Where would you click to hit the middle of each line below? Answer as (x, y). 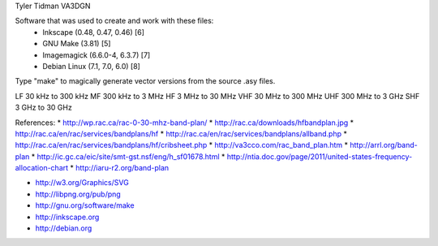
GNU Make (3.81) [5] (77, 44)
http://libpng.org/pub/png (78, 194)
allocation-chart (42, 168)
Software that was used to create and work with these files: (114, 21)
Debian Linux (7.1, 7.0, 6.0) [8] (92, 66)
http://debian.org (64, 228)
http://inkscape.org (67, 217)
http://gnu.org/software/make (85, 205)
